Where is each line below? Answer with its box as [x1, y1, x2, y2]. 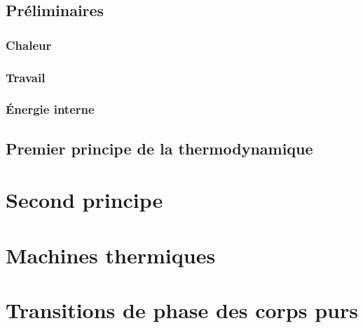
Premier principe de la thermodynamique [6, 137, 313, 159]
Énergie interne [6, 100, 95, 118]
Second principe [6, 185, 163, 214]
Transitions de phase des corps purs [6, 296, 358, 324]
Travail [6, 68, 46, 86]
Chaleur [6, 36, 52, 53]
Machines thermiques [6, 240, 216, 269]
